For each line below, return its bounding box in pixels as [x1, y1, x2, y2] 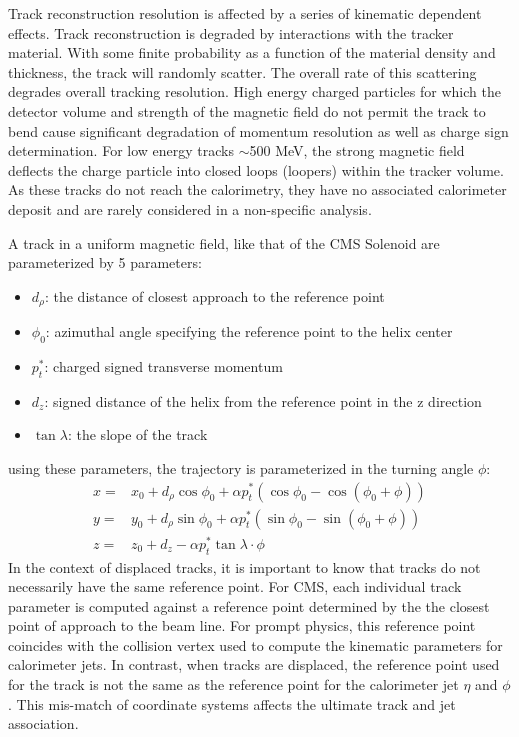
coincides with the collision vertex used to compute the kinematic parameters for [8, 634, 503, 655]
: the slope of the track [67, 424, 208, 445]
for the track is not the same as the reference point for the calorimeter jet [8, 674, 459, 695]
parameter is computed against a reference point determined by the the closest [8, 595, 490, 616]
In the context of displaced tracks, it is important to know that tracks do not [8, 556, 481, 577]
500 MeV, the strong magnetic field [249, 140, 465, 161]
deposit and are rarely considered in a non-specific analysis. [8, 198, 372, 219]
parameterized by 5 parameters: [8, 252, 202, 273]
